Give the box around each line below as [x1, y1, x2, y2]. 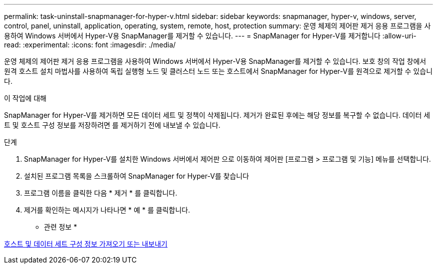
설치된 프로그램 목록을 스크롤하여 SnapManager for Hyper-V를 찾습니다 [24, 172, 249, 180]
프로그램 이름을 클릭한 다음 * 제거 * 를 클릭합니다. [24, 189, 178, 197]
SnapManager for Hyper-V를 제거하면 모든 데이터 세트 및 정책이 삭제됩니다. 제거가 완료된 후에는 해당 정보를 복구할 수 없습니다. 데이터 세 [4, 111, 431, 119]
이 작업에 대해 [4, 94, 47, 102]
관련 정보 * [44, 223, 77, 231]
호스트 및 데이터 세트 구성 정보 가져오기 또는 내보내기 [4, 240, 168, 248]
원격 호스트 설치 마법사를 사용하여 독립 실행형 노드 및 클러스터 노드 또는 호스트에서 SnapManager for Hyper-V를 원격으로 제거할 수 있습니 [4, 67, 433, 75]
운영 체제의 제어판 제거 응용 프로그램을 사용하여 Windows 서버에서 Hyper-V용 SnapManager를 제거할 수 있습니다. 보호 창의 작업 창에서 [4, 57, 427, 65]
